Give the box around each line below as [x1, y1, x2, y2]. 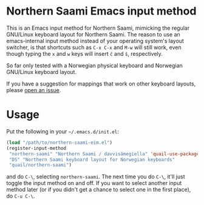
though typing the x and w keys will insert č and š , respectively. [6, 50, 163, 57]
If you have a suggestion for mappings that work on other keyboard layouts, [6, 80, 196, 87]
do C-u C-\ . [6, 192, 35, 200]
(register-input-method [6, 145, 67, 151]
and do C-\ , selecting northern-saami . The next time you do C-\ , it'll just [6, 173, 185, 180]
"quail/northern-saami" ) [8, 162, 72, 168]
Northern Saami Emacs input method [6, 4, 197, 18]
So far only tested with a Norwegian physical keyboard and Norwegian [6, 62, 183, 69]
